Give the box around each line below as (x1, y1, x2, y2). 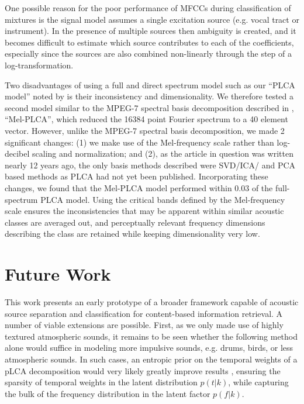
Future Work (5, 262, 111, 286)
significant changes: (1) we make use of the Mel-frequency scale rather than (5, 136, 274, 148)
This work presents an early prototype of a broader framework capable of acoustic (5, 296, 299, 308)
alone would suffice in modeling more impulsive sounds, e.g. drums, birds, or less (5, 341, 293, 354)
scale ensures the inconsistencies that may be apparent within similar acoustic (5, 205, 284, 217)
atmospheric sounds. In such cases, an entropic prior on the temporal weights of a (5, 353, 298, 365)
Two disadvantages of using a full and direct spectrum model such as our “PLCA (5, 78, 295, 91)
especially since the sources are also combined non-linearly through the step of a (5, 47, 292, 60)
